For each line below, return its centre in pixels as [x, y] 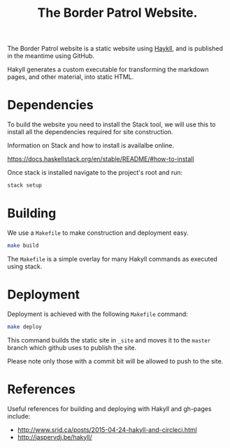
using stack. [25, 266]
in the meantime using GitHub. [51, 56]
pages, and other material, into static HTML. [71, 77]
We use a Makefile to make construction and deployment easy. [98, 233]
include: [19, 416]
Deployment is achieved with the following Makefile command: [98, 314]
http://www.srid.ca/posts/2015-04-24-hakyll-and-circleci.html [107, 429]
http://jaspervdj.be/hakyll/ [55, 437]
